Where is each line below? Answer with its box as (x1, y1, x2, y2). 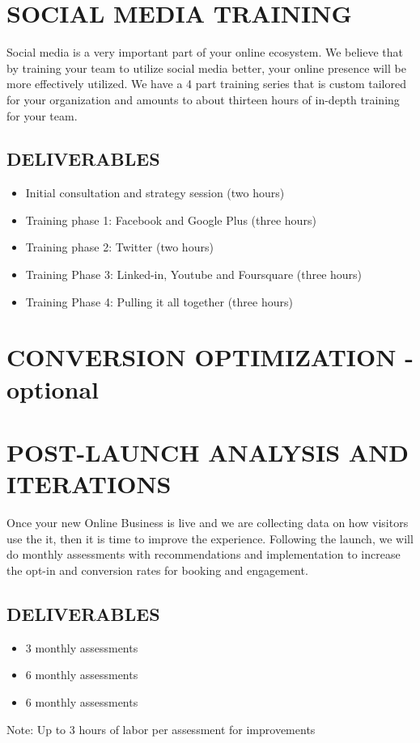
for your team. (6, 107, 78, 124)
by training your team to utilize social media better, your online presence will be (6, 59, 406, 76)
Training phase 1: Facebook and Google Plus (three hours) (25, 211, 316, 228)
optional (6, 372, 100, 405)
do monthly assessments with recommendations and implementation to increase (6, 546, 401, 563)
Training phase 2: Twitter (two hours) (25, 239, 214, 255)
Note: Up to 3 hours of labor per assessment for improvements (6, 720, 316, 737)
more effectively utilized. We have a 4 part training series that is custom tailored (6, 75, 406, 92)
